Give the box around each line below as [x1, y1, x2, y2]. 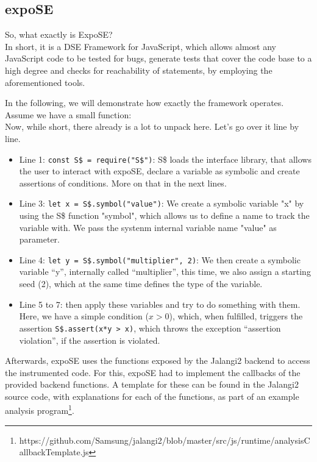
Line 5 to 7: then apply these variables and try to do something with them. [19, 297, 301, 310]
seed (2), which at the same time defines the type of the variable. [19, 277, 263, 290]
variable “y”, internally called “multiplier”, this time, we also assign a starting [19, 265, 311, 278]
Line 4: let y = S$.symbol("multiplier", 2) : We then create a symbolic [19, 253, 301, 266]
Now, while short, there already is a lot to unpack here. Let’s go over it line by [5, 120, 299, 133]
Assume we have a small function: [5, 108, 132, 121]
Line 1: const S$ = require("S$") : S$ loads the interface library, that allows [19, 152, 312, 165]
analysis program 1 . [5, 402, 74, 417]
